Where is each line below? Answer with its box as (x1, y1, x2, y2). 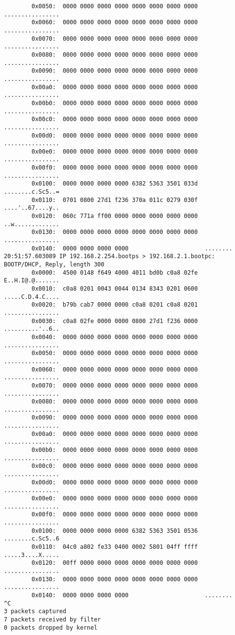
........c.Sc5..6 (4, 535, 59, 542)
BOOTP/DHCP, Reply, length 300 (4, 261, 104, 268)
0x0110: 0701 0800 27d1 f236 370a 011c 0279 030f (31, 196, 198, 203)
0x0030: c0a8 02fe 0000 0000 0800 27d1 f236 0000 (31, 317, 198, 325)
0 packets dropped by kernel (4, 624, 98, 631)
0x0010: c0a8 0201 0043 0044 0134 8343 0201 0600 (31, 285, 198, 292)
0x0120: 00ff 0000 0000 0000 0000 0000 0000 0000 (31, 559, 198, 567)
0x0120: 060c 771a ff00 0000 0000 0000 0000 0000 (31, 213, 198, 220)
